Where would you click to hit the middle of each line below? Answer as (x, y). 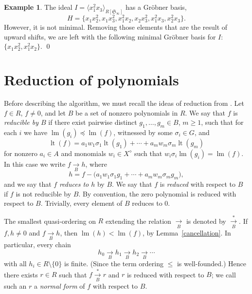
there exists (21, 274)
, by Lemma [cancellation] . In (187, 232)
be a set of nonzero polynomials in (127, 112)
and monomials (84, 153)
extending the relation (138, 221)
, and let (53, 112)
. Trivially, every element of (81, 203)
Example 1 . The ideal (38, 7)
